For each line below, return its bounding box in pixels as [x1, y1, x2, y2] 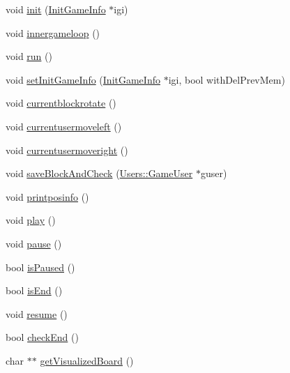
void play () [6, 213, 56, 227]
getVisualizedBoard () [40, 353, 134, 367]
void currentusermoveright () [6, 142, 128, 157]
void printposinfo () [6, 189, 89, 204]
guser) [200, 166, 227, 181]
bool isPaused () [6, 259, 75, 274]
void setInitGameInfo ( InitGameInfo [6, 72, 160, 86]
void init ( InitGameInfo [6, 2, 106, 16]
